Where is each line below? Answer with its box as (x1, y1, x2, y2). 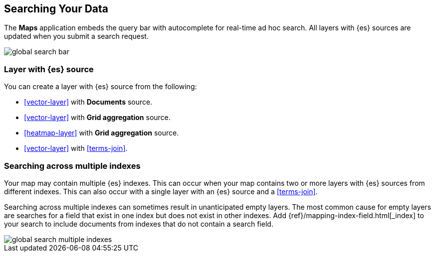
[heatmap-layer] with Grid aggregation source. (24, 128, 179, 137)
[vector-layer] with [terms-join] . (24, 144, 128, 153)
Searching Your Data (4, 2, 109, 15)
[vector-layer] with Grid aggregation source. (24, 113, 171, 122)
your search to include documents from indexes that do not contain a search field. (4, 219, 273, 228)
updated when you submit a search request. (4, 32, 149, 41)
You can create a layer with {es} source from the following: (4, 82, 197, 91)
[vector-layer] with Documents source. (24, 98, 153, 107)
